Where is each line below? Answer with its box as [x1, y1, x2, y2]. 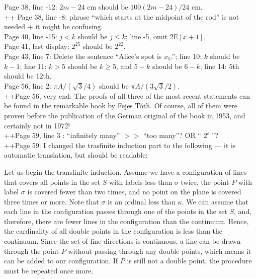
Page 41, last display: [4, 41, 69, 51]
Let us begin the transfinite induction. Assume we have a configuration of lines [4, 166, 247, 177]
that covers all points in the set [4, 176, 101, 187]
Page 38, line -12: [4, 2, 57, 12]
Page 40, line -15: [4, 31, 57, 41]
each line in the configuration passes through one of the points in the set [4, 206, 227, 217]
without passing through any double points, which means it [68, 245, 251, 256]
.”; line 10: [170, 50, 202, 61]
